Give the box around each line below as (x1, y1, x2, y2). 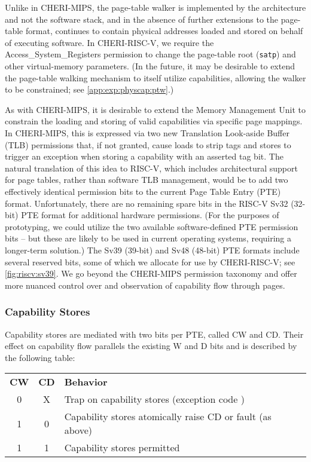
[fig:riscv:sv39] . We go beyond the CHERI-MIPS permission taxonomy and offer (5, 267, 297, 280)
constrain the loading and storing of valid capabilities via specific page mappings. (5, 115, 303, 127)
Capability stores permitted (64, 440, 180, 455)
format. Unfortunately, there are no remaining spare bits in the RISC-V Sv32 (5, 197, 288, 209)
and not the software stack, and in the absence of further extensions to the (5, 13, 279, 25)
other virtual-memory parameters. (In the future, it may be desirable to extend (5, 60, 295, 72)
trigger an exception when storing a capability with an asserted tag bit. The (5, 150, 283, 163)
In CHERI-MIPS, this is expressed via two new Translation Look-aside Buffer (5, 127, 289, 139)
